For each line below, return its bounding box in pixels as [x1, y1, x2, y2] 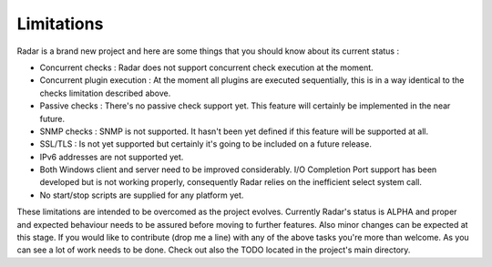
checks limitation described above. [39, 87, 171, 98]
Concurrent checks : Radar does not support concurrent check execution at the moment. [39, 62, 374, 73]
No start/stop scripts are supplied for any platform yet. [39, 190, 244, 200]
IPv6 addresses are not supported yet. [39, 151, 184, 162]
